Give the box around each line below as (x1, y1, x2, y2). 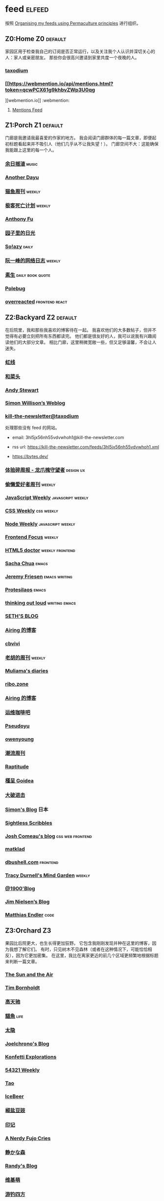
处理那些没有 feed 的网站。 (5, 425, 60, 431)
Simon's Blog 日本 (5, 806, 48, 813)
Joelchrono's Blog (5, 1040, 49, 1047)
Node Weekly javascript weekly (5, 521, 75, 528)
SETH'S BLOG (5, 612, 39, 619)
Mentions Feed (12, 107, 43, 113)
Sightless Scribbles (5, 819, 52, 826)
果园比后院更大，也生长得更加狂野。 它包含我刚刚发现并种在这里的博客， (5, 940, 152, 946)
